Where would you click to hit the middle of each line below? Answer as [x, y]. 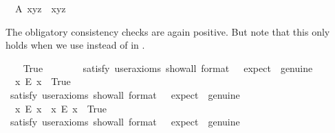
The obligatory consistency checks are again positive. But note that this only [168, 31]
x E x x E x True [61, 108]
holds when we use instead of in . [75, 45]
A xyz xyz [40, 8]
